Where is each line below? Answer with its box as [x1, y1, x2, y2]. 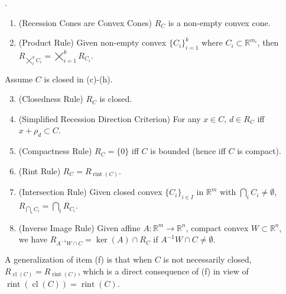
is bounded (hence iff [150, 145, 226, 157]
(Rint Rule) [18, 164, 61, 177]
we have [18, 233, 47, 245]
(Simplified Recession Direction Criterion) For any [18, 112, 201, 124]
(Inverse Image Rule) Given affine [18, 221, 141, 234]
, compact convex [186, 221, 249, 234]
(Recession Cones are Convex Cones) [18, 16, 152, 28]
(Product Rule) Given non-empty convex [18, 36, 167, 49]
